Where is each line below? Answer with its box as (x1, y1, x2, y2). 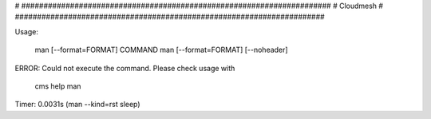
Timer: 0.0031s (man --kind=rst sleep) (14, 100, 140, 109)
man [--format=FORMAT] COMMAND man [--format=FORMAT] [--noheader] (34, 45, 288, 55)
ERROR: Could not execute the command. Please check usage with (14, 63, 235, 73)
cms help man (34, 81, 81, 91)
